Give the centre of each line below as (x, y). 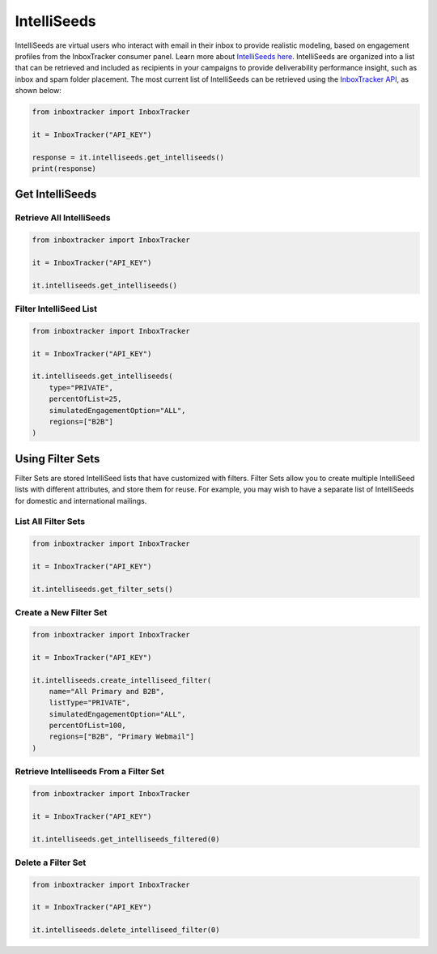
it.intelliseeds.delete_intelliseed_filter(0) (126, 930)
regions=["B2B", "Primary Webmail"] (121, 737)
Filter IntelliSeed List (56, 309)
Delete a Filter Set (51, 862)
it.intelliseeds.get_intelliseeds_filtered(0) (126, 839)
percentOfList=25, (85, 399)
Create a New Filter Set (61, 613)
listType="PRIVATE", (90, 703)
